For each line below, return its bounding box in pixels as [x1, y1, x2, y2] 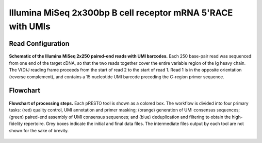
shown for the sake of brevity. [9, 127, 69, 133]
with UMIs [9, 21, 50, 32]
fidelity [9, 121, 23, 126]
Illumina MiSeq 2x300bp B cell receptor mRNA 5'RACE [9, 7, 233, 18]
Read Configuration [9, 39, 70, 48]
